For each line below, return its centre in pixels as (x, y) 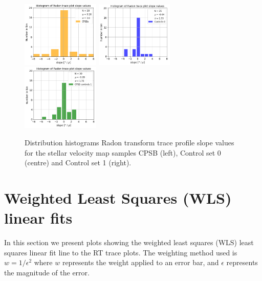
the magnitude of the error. (47, 272)
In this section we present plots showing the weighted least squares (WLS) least (129, 242)
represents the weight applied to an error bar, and (140, 262)
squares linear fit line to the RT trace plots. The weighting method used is (121, 252)
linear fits (38, 218)
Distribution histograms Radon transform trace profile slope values (129, 142)
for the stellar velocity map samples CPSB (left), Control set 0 (123, 152)
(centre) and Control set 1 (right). (78, 163)
